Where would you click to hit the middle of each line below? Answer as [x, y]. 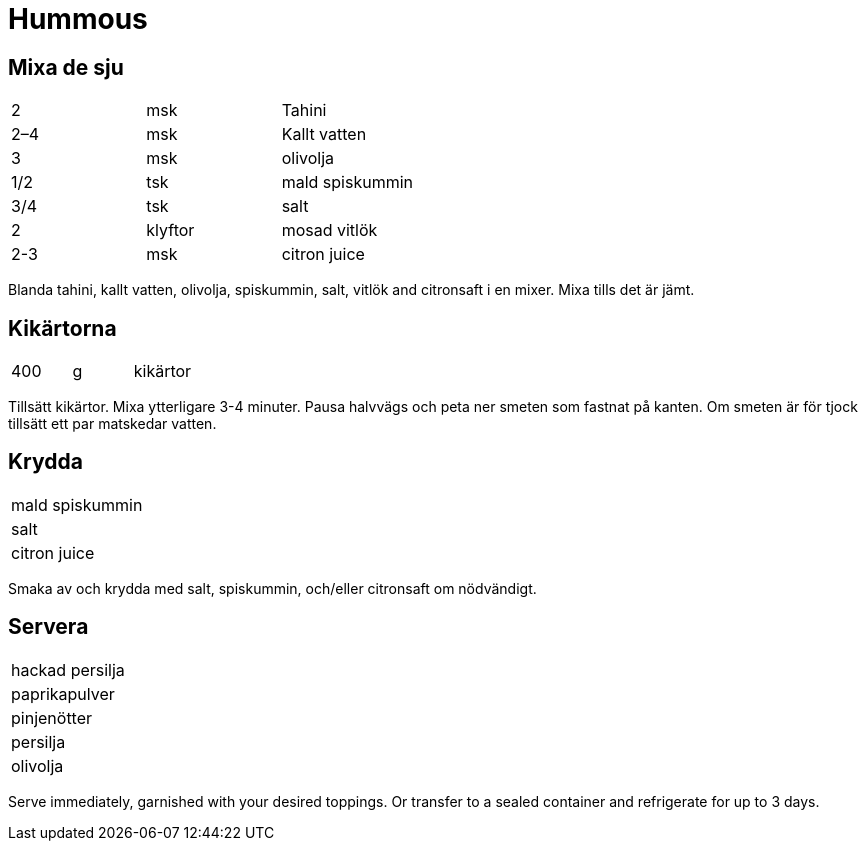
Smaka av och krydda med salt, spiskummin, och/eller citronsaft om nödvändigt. [272, 588]
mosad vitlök [329, 230]
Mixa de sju [66, 67]
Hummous [78, 19]
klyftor [170, 230]
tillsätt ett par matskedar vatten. [112, 424]
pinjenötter [52, 717]
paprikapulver [63, 693]
